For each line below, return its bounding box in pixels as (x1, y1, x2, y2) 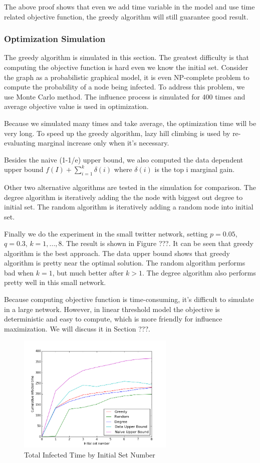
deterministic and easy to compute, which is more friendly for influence (4, 313, 222, 324)
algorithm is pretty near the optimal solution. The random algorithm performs (4, 257, 245, 268)
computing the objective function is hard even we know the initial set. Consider (4, 62, 248, 72)
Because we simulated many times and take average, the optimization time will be (4, 117, 256, 128)
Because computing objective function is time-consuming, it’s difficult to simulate (4, 294, 254, 304)
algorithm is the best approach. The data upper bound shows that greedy (4, 247, 230, 258)
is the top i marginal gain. (154, 164, 235, 174)
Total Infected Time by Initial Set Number (24, 449, 155, 459)
